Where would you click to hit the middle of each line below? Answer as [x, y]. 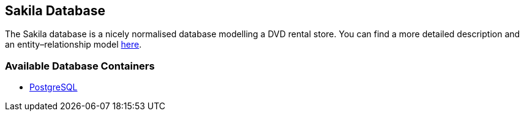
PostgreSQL [54, 87]
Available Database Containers [80, 66]
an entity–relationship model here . [73, 45]
